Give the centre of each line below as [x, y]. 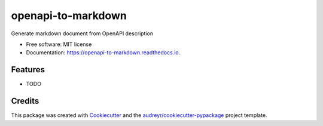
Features [28, 70]
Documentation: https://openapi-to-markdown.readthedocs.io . [103, 53]
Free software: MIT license [59, 44]
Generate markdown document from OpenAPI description [82, 33]
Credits [25, 101]
